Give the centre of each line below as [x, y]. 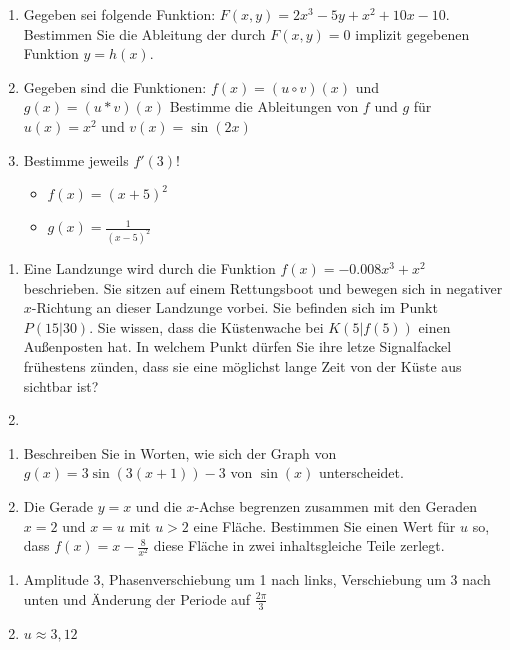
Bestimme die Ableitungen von [264, 106]
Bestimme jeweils [76, 159]
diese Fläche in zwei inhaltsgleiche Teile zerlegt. [299, 545]
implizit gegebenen [412, 33]
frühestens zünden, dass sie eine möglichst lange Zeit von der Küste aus [242, 366]
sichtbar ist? [61, 385]
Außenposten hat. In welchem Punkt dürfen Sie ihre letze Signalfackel [237, 346]
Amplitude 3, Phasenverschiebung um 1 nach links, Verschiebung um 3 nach [257, 579]
